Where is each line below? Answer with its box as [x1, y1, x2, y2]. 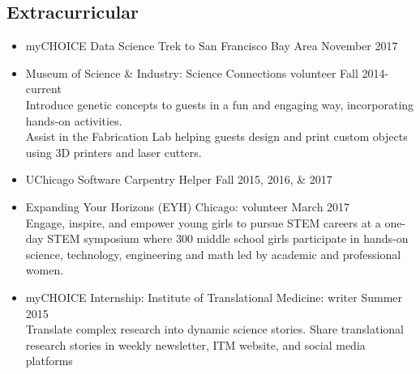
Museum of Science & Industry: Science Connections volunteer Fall [25, 64, 358, 81]
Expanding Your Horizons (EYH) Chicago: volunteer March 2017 [25, 198, 350, 215]
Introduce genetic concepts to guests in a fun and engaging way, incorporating [25, 96, 414, 113]
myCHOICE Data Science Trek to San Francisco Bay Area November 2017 [25, 37, 398, 54]
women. [25, 261, 64, 278]
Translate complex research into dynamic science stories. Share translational [25, 321, 404, 338]
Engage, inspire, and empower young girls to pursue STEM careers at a [25, 214, 381, 231]
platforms [25, 352, 73, 369]
